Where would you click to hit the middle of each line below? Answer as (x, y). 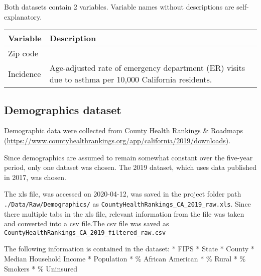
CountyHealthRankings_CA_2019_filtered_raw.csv (85, 233)
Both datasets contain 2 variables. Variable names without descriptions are (119, 7)
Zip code (23, 53)
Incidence (25, 73)
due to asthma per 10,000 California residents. (131, 79)
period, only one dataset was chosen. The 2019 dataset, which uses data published (130, 167)
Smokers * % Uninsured (41, 268)
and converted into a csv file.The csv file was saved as (87, 223)
